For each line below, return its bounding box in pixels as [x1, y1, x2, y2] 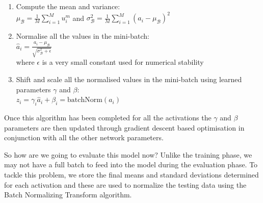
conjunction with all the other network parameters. [4, 132, 164, 143]
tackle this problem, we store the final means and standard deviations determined [4, 169, 259, 180]
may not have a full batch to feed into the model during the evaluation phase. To [4, 159, 258, 170]
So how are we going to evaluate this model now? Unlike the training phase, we [4, 149, 252, 160]
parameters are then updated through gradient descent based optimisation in [4, 122, 245, 133]
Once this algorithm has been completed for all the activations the [4, 112, 212, 122]
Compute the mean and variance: [16, 1, 120, 11]
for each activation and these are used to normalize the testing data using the [4, 179, 247, 190]
